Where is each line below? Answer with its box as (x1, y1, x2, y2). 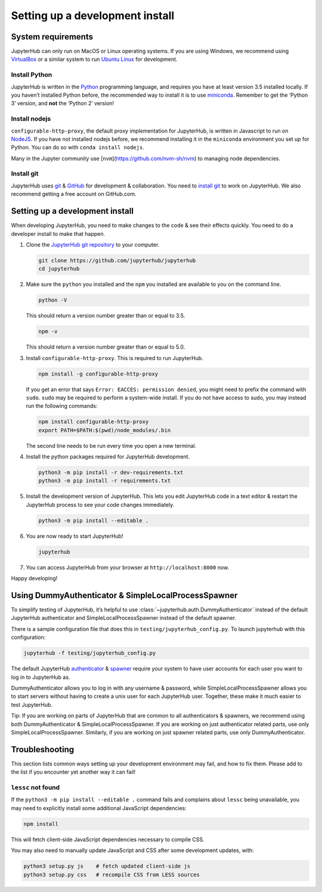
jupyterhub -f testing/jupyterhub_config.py (23, 650, 156, 657)
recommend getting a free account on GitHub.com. (11, 190, 137, 198)
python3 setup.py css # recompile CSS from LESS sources (23, 871, 200, 878)
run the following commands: (26, 402, 98, 410)
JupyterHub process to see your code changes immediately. (26, 501, 175, 508)
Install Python (11, 70, 52, 79)
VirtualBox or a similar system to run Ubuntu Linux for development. (11, 56, 178, 63)
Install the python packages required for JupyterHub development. (26, 453, 190, 460)
